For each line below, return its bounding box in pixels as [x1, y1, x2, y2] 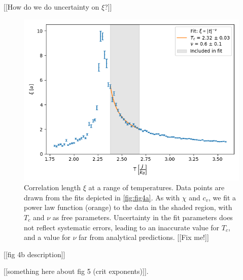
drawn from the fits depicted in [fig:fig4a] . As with [24, 192, 180, 202]
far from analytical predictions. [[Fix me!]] [79, 232, 209, 242]
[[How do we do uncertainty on [4, 2, 99, 12]
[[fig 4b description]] [4, 249, 65, 259]
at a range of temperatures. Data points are [88, 182, 225, 193]
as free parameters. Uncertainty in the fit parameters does [52, 212, 233, 222]
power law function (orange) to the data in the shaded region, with [24, 202, 232, 213]
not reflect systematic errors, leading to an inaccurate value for [24, 222, 220, 232]
